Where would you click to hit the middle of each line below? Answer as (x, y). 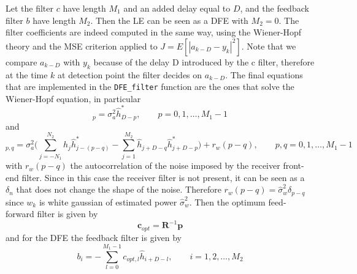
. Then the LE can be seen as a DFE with (169, 20)
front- (294, 165)
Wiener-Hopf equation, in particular (73, 98)
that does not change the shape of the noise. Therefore (119, 189)
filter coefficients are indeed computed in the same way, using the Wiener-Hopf (154, 32)
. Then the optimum (227, 202)
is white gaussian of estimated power (108, 202)
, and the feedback (274, 8)
